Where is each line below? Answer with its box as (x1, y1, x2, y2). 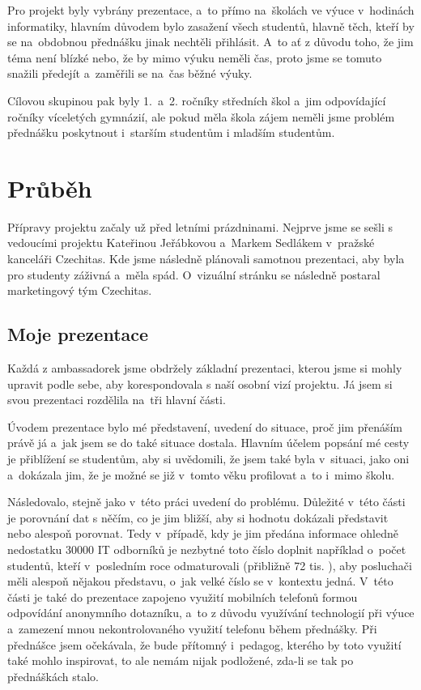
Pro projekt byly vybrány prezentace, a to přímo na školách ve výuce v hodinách (7, 2, 415, 18)
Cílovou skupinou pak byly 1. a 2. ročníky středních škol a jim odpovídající (7, 92, 386, 109)
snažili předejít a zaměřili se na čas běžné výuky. (7, 65, 253, 82)
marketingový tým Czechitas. (7, 282, 152, 299)
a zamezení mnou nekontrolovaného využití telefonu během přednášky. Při (7, 620, 377, 637)
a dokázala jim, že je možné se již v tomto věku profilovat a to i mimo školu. (7, 466, 395, 483)
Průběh (7, 171, 92, 204)
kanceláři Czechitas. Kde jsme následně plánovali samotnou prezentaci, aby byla (7, 250, 405, 267)
